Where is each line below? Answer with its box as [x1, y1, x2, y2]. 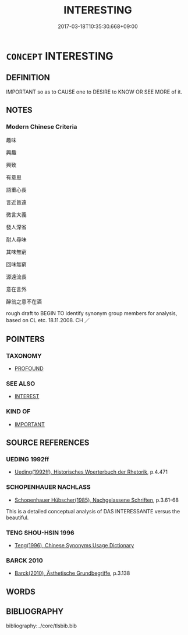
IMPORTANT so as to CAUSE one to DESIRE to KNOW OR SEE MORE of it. [6, 88, 182, 95]
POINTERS [6, 334, 45, 344]
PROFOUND [14, 365, 44, 372]
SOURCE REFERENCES [6, 438, 90, 448]
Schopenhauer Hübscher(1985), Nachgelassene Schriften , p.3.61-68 [14, 496, 179, 503]
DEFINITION [6, 73, 51, 82]
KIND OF [6, 408, 31, 416]
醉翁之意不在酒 [6, 298, 42, 305]
